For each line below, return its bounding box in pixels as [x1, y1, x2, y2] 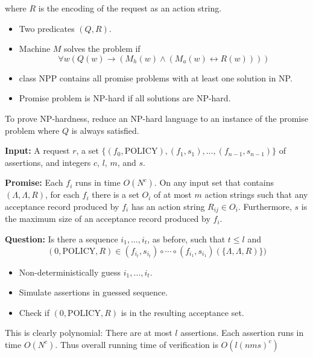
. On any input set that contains [154, 176, 274, 189]
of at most [154, 188, 192, 201]
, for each [45, 188, 80, 201]
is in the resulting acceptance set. [121, 306, 244, 318]
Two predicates [19, 22, 75, 34]
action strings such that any [204, 188, 308, 201]
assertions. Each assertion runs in [180, 326, 304, 339]
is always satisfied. [71, 124, 139, 136]
